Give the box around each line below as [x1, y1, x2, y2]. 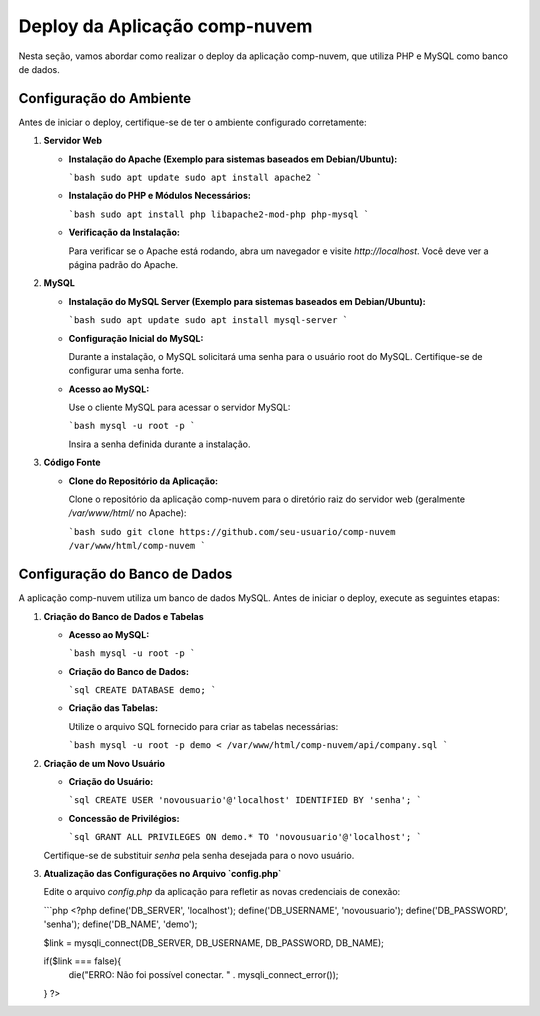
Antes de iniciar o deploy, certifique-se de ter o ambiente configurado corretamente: [18, 116, 367, 128]
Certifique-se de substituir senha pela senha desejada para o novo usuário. [43, 849, 355, 861]
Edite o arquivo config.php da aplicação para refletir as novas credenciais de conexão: [43, 886, 401, 898]
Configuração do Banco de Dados [18, 566, 233, 583]
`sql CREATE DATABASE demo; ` [68, 685, 217, 696]
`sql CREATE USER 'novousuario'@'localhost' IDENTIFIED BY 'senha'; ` [68, 795, 422, 806]
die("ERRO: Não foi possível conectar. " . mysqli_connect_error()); [68, 969, 339, 981]
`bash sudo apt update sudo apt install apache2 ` [68, 172, 322, 184]
